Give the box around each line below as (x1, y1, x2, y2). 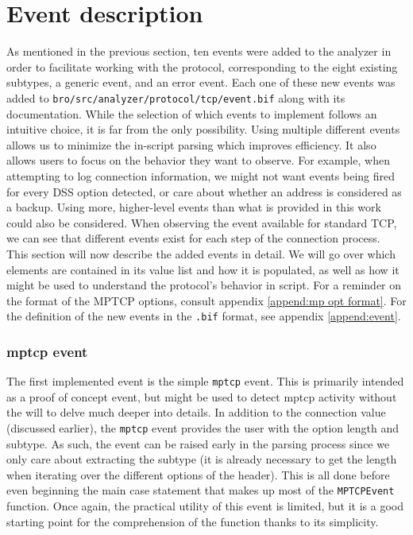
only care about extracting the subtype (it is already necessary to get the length (6, 451, 397, 467)
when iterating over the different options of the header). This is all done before (6, 466, 390, 483)
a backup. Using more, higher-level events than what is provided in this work (6, 199, 381, 215)
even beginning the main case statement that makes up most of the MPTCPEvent (6, 482, 395, 498)
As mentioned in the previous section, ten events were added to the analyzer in (6, 43, 392, 60)
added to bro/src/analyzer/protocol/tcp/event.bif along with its (6, 89, 345, 106)
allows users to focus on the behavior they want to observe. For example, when (6, 152, 390, 169)
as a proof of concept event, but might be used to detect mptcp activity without (6, 388, 397, 405)
